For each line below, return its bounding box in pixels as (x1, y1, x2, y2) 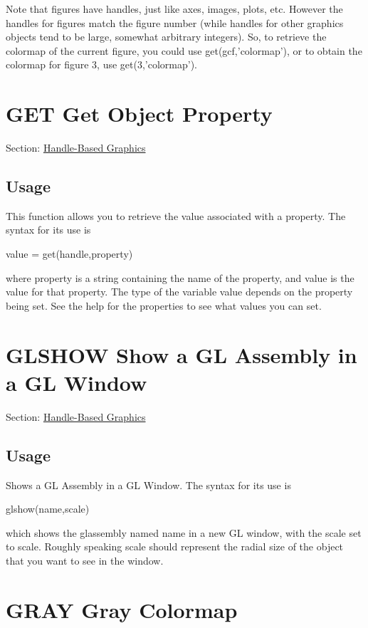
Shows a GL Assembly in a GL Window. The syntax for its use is (6, 477, 291, 492)
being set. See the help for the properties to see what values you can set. (6, 298, 322, 313)
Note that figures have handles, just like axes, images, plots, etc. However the (6, 1, 343, 16)
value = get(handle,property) (6, 246, 133, 261)
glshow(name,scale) (6, 501, 90, 516)
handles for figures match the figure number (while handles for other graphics (6, 15, 344, 30)
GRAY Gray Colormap (6, 595, 238, 624)
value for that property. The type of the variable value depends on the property (6, 284, 353, 299)
